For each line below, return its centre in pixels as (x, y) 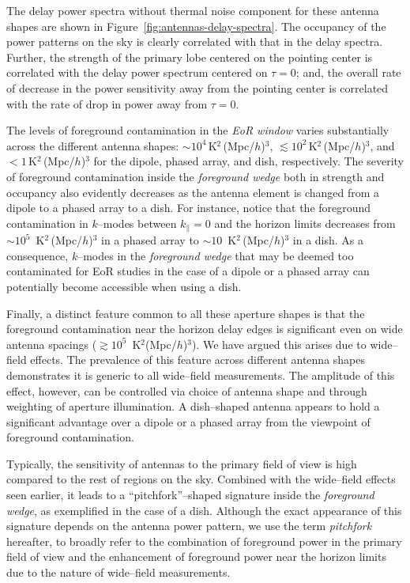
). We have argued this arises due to (279, 344)
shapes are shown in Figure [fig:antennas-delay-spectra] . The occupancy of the (196, 26)
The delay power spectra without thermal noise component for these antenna (193, 10)
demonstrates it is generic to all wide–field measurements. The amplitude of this (201, 375)
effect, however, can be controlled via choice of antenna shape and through (187, 390)
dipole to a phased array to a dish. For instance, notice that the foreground (189, 208)
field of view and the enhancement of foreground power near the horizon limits (196, 556)
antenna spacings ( (52, 344)
